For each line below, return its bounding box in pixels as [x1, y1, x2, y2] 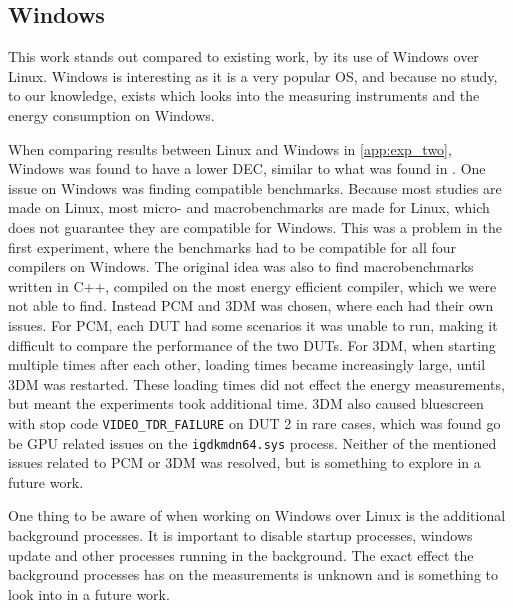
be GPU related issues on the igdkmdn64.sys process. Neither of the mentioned [8, 432, 497, 453]
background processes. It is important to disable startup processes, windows [8, 524, 473, 545]
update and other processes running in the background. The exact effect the [8, 544, 474, 565]
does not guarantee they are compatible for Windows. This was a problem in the [8, 216, 502, 237]
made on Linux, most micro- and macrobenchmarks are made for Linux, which [8, 197, 490, 218]
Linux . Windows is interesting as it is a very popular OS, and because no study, [8, 65, 498, 86]
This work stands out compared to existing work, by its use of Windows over [8, 46, 479, 67]
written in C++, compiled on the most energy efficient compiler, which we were [8, 275, 497, 296]
